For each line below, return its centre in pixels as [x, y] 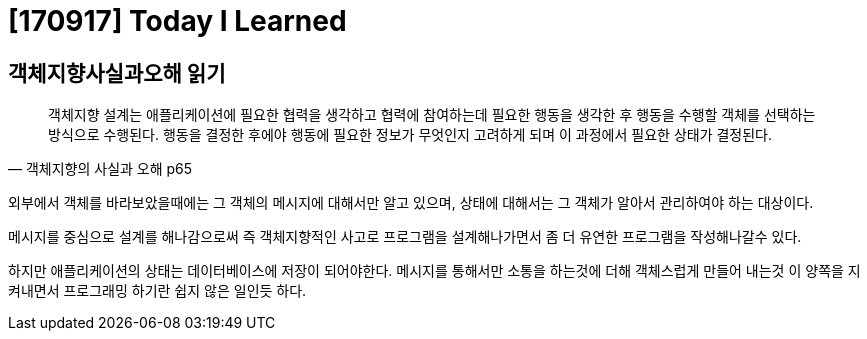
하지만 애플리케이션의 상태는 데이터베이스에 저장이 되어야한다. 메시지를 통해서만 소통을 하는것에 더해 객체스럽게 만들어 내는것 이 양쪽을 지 [434, 271]
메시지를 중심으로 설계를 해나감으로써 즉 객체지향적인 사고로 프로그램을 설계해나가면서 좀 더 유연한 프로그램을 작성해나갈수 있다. [405, 237]
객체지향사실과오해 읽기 [117, 73]
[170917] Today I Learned [177, 21]
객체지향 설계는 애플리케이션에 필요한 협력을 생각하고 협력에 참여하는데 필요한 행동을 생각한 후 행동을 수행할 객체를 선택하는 [432, 115]
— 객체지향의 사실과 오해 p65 [100, 169]
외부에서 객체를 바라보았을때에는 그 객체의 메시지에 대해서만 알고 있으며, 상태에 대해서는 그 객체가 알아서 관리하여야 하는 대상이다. [411, 203]
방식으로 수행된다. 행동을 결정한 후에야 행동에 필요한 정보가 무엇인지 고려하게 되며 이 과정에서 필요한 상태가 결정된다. [410, 135]
